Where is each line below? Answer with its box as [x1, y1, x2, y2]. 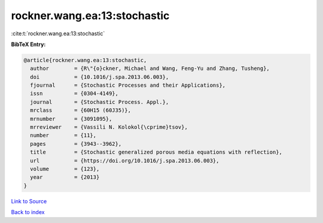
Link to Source [11, 197, 47, 204]
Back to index [11, 209, 45, 216]
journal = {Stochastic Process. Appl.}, [30, 99, 169, 105]
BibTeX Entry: [11, 41, 46, 48]
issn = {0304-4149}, [30, 90, 119, 97]
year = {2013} [30, 174, 100, 181]
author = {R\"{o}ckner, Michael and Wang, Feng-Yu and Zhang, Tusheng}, [30, 65, 270, 72]
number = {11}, [30, 132, 97, 139]
